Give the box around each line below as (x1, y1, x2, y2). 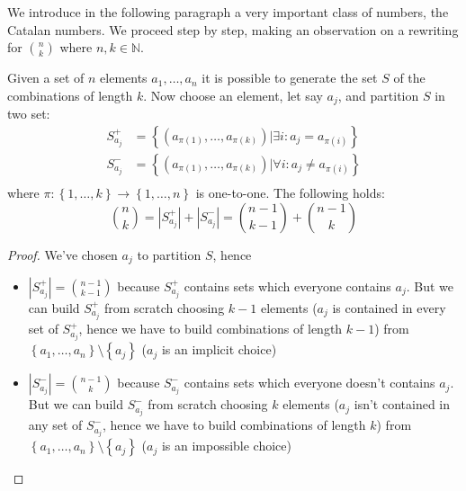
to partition (137, 245, 202, 263)
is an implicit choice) (161, 340, 277, 359)
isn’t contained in (354, 395, 450, 414)
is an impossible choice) (161, 436, 291, 455)
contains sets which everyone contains (184, 276, 391, 295)
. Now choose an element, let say (143, 85, 323, 104)
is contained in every (332, 298, 446, 317)
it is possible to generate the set (202, 68, 378, 87)
